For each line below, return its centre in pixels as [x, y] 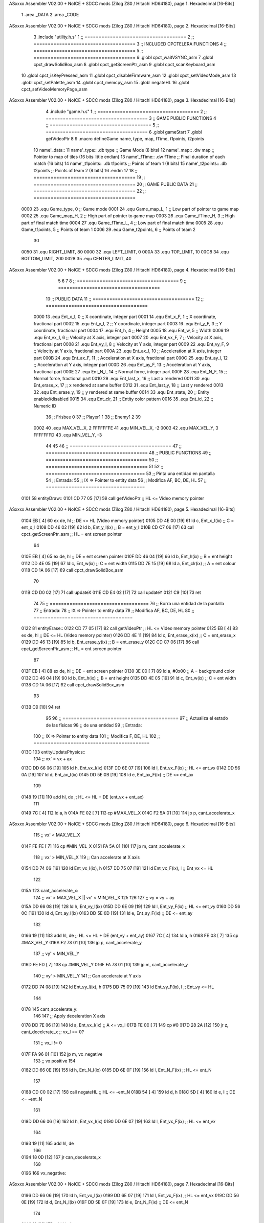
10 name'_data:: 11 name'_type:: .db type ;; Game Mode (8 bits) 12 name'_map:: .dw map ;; [124, 150]
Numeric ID [45, 406]
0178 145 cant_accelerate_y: [49, 1009]
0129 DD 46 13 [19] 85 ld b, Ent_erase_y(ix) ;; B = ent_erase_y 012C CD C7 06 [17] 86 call [110, 642]
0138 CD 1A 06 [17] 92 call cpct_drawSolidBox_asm [73, 685]
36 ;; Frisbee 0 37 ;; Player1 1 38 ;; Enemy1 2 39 [93, 417]
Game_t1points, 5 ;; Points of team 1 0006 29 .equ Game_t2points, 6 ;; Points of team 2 [108, 229]
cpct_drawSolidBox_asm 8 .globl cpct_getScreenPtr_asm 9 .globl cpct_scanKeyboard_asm [124, 64]
